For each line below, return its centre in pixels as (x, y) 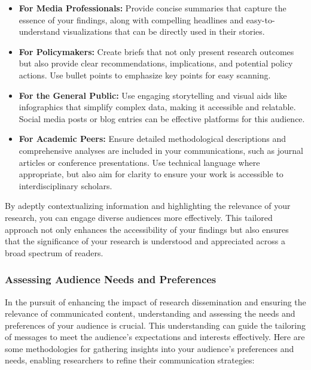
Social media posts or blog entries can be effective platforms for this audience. (162, 118)
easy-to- (260, 19)
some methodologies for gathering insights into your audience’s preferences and (150, 348)
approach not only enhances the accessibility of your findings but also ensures (147, 229)
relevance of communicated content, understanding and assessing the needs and (150, 313)
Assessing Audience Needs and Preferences (111, 279)
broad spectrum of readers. (54, 252)
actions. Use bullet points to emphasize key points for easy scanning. (145, 75)
